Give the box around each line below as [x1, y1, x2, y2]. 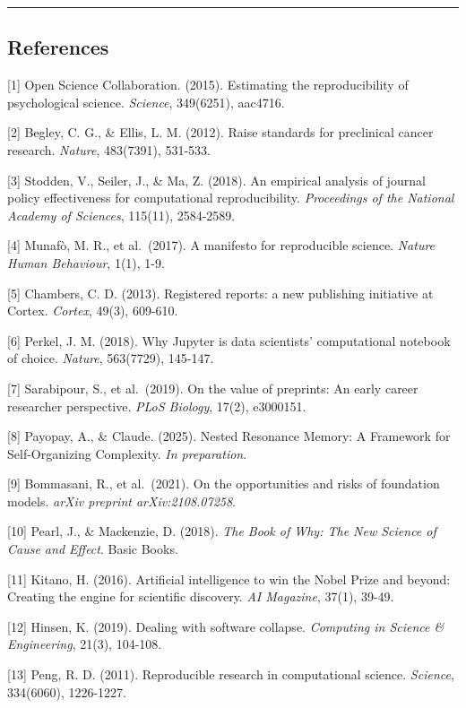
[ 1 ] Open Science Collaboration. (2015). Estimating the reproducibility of [7, 75, 409, 94]
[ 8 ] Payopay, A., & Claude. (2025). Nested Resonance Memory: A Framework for [7, 427, 451, 445]
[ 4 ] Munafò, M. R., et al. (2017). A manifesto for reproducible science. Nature [7, 236, 436, 255]
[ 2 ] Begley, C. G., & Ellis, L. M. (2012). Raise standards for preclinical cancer [7, 123, 434, 142]
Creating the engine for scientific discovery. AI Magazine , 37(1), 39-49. [7, 587, 394, 606]
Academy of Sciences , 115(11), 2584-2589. [7, 205, 236, 224]
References [7, 33, 109, 61]
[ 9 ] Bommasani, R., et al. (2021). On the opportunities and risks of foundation [7, 474, 440, 493]
